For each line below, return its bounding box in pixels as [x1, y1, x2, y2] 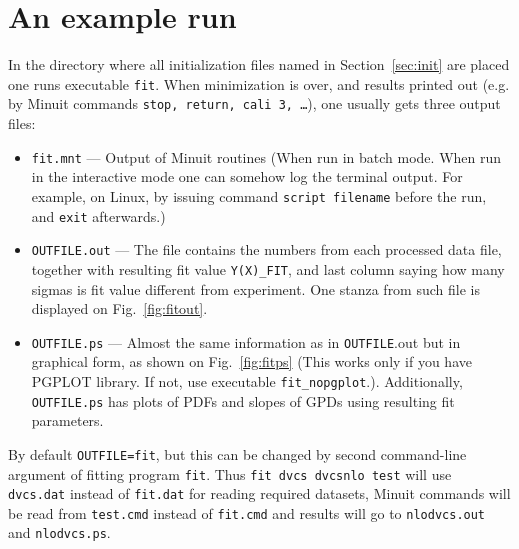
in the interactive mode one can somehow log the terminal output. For [31, 166, 463, 187]
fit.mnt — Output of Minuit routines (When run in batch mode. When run [31, 146, 502, 167]
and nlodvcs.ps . [8, 522, 111, 543]
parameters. [31, 410, 104, 431]
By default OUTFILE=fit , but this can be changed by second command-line [8, 443, 467, 464]
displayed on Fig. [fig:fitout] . [31, 298, 208, 319]
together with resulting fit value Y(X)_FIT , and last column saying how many [31, 258, 505, 279]
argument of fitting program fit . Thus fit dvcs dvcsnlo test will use [8, 463, 452, 484]
